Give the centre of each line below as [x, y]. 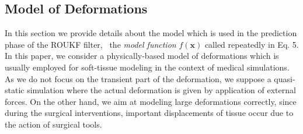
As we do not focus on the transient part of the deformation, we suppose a [138, 78]
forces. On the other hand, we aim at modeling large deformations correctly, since [151, 101]
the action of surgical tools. [53, 124]
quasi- [285, 78]
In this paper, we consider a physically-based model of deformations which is [142, 56]
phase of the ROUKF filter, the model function [90, 44]
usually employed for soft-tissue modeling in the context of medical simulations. [147, 67]
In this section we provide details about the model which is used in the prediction [151, 33]
